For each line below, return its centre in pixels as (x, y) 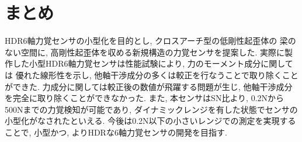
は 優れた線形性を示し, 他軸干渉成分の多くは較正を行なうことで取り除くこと (152, 75)
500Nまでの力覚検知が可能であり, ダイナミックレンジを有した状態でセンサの (151, 109)
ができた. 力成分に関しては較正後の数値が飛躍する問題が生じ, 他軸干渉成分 (149, 86)
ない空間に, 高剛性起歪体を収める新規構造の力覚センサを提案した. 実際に (145, 52)
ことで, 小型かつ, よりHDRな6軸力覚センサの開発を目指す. (116, 132)
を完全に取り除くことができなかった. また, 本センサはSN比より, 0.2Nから (145, 98)
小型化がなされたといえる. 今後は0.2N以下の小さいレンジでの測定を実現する (150, 121)
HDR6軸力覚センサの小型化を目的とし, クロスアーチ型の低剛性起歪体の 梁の (150, 41)
